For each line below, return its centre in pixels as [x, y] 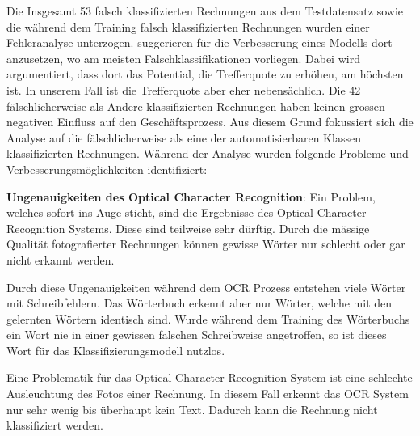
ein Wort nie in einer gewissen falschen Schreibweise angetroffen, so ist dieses [197, 334]
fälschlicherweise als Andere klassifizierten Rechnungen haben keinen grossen [196, 106]
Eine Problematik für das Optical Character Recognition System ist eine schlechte [210, 377]
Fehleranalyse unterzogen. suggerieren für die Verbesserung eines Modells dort [199, 42]
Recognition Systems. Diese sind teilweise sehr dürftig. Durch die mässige [188, 228]
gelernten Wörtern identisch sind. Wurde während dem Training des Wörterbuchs [208, 318]
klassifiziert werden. [55, 425]
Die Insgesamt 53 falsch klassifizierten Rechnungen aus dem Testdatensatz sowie [205, 11]
